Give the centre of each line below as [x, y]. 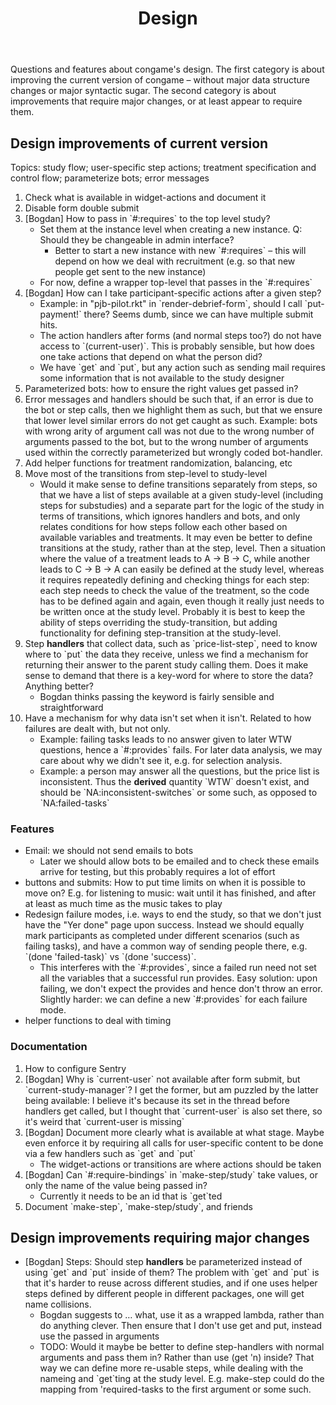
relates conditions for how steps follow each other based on [163, 526]
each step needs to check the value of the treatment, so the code [174, 590]
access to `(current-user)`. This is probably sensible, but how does [177, 346]
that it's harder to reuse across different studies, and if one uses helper [171, 1283]
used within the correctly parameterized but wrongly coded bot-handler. [173, 452]
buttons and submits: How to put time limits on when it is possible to [165, 883]
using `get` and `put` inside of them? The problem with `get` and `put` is [172, 1273]
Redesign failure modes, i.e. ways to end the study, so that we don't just [173, 914]
